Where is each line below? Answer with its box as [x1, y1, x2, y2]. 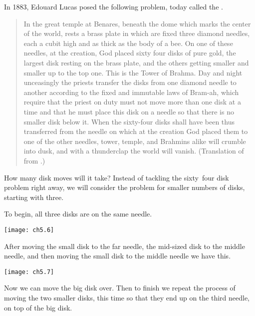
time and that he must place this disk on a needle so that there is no [23, 106, 234, 116]
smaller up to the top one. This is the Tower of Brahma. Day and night [23, 67, 243, 77]
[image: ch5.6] [4, 226, 54, 233]
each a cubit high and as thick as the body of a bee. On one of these [23, 37, 233, 48]
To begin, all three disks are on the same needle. [4, 208, 152, 219]
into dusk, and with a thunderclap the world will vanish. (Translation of [23, 145, 244, 156]
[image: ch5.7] [4, 268, 54, 275]
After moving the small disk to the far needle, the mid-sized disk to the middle [4, 240, 245, 251]
